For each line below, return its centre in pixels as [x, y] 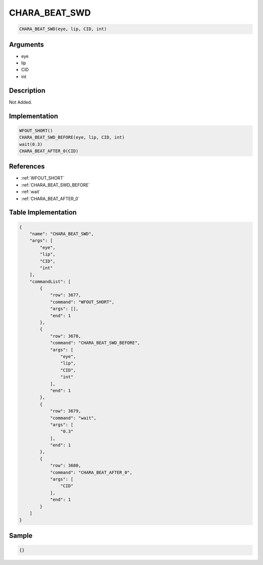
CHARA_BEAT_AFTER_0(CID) [49, 151]
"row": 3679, [66, 411]
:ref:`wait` [31, 192]
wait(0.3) [31, 144]
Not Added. [21, 102]
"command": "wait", [73, 418]
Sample [21, 536]
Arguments [27, 45]
